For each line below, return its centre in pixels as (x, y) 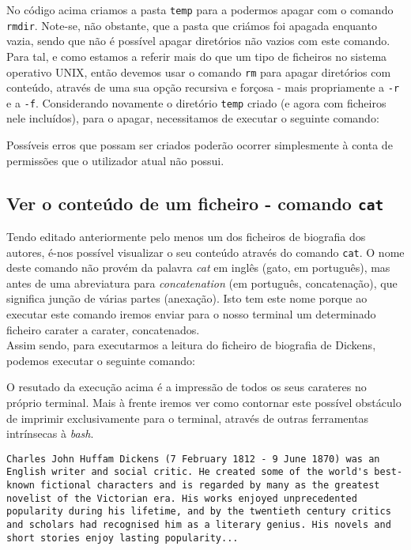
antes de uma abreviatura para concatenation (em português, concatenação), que (202, 283)
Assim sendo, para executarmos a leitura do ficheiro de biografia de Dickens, (191, 345)
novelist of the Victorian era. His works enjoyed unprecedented (182, 498)
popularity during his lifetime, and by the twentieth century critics (199, 512)
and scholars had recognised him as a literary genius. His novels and (199, 525)
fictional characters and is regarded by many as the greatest (210, 486)
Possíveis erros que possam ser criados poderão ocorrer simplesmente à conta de (200, 145)
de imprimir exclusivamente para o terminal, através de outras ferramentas (187, 418)
